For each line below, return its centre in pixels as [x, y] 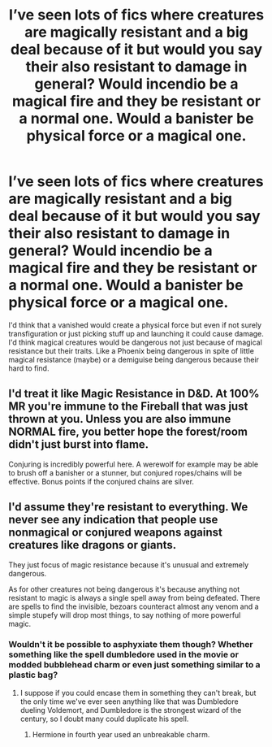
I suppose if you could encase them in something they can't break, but [138, 693]
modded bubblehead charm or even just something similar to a [135, 665]
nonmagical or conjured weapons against [116, 533]
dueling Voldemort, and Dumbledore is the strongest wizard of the [131, 710]
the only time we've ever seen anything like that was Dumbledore [129, 701]
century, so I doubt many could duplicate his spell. [104, 719]
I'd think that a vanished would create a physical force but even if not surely [135, 325]
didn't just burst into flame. [79, 445]
